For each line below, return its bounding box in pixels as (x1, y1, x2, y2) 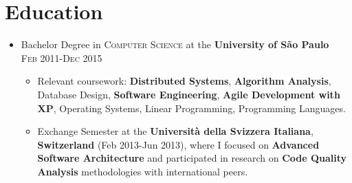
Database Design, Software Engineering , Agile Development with (37, 87, 340, 101)
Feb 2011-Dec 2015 (21, 50, 102, 65)
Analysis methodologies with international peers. (37, 164, 248, 178)
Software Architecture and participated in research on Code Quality (37, 151, 347, 165)
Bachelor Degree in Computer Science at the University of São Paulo (21, 37, 329, 52)
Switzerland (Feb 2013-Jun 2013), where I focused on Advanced (37, 137, 320, 151)
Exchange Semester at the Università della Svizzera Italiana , (37, 124, 313, 138)
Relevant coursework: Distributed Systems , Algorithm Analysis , (37, 74, 331, 88)
